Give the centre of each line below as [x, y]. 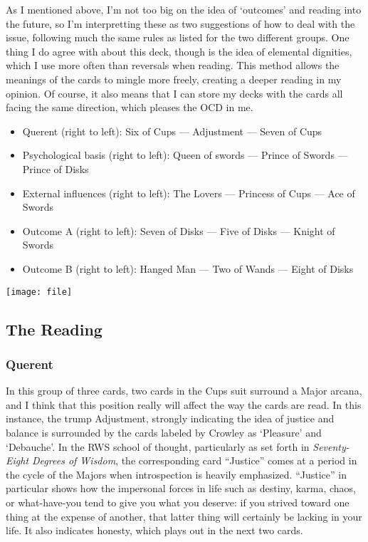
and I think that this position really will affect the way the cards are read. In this [184, 404]
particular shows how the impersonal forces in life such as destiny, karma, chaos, [181, 488]
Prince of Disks [56, 168]
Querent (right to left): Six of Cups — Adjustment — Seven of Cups [172, 131]
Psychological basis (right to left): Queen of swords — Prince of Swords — [185, 155]
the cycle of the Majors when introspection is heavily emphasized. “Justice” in [176, 474]
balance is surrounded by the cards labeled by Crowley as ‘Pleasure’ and [164, 432]
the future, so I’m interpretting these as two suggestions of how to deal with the [180, 23]
